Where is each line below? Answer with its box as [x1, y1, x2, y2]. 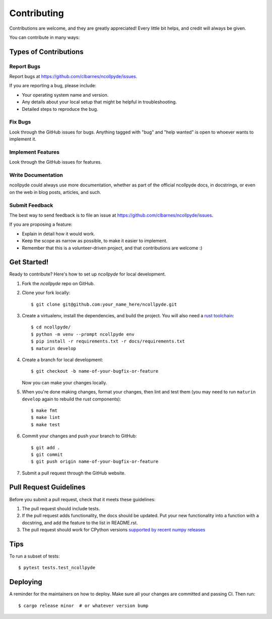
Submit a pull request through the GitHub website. [22, 470, 126, 476]
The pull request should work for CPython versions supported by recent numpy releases [22, 527, 206, 533]
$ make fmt [31, 407, 58, 413]
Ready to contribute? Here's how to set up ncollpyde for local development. [9, 271, 166, 277]
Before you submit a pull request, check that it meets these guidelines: [9, 496, 156, 502]
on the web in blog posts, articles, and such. [9, 189, 101, 195]
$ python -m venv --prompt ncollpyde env [31, 331, 134, 337]
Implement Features [9, 149, 60, 156]
